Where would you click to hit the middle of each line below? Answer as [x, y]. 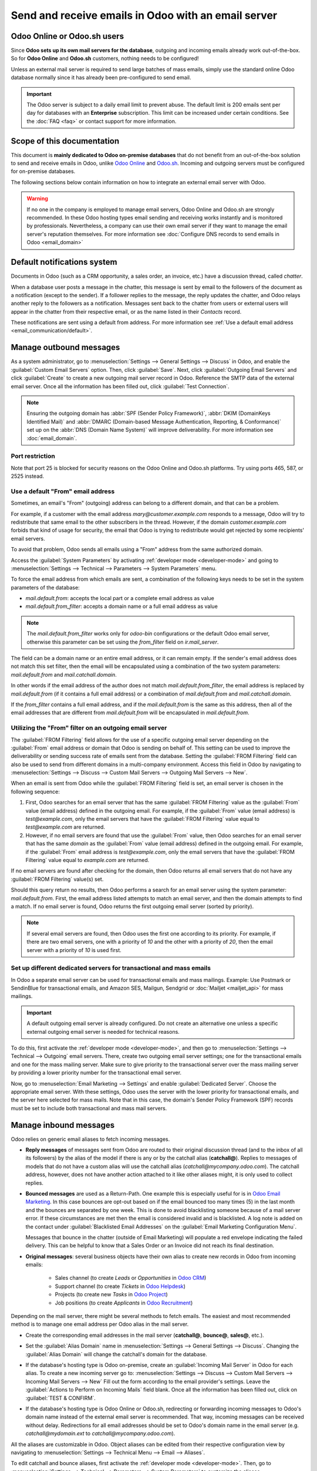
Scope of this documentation [65, 141]
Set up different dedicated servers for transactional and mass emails [111, 968]
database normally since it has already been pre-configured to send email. [101, 78]
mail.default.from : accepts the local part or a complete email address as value [120, 598]
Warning [37, 199]
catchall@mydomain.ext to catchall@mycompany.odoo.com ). [100, 1433]
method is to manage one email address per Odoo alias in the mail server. [100, 1324]
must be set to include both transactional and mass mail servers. [89, 1108]
